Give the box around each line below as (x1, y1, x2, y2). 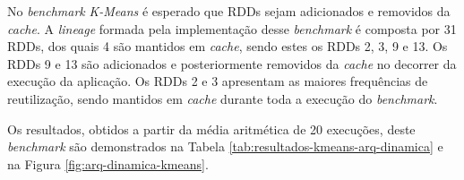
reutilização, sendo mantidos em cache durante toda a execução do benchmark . (7, 89, 438, 107)
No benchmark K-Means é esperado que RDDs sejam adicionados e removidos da (7, 2, 451, 20)
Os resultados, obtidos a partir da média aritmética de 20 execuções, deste (7, 119, 416, 138)
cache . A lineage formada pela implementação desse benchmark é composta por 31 (7, 19, 457, 38)
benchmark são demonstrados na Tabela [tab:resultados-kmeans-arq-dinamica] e (7, 137, 443, 156)
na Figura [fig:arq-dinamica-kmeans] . (7, 154, 209, 173)
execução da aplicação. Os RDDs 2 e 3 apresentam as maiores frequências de (7, 72, 428, 90)
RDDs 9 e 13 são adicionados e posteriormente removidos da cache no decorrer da (7, 54, 457, 73)
